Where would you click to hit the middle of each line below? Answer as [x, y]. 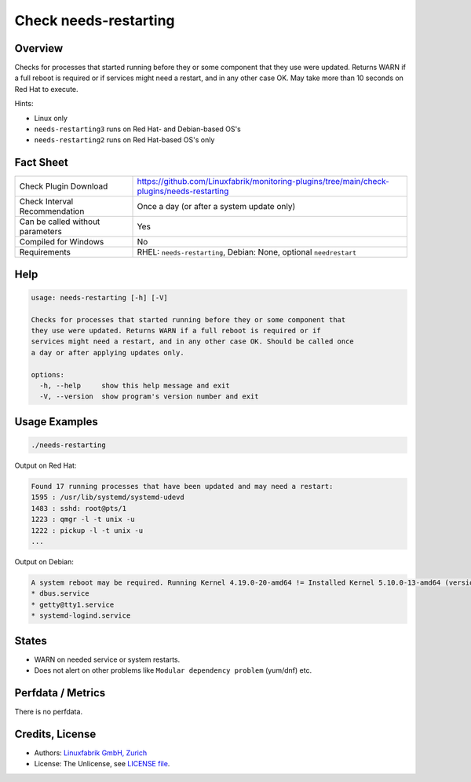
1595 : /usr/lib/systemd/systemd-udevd [108, 497]
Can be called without [60, 222]
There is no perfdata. [48, 711]
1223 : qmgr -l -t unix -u [83, 519]
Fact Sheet [41, 162]
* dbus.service [60, 594]
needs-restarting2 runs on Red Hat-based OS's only [124, 140]
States [31, 641]
